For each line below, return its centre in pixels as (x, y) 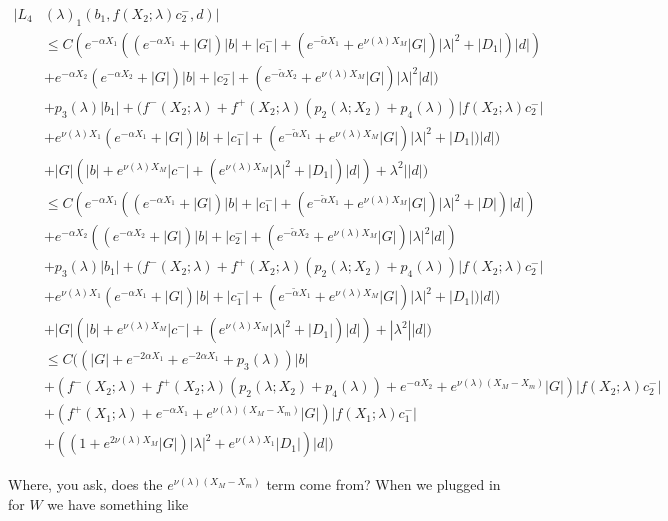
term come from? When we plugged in (383, 484)
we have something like (118, 503)
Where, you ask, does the (85, 484)
